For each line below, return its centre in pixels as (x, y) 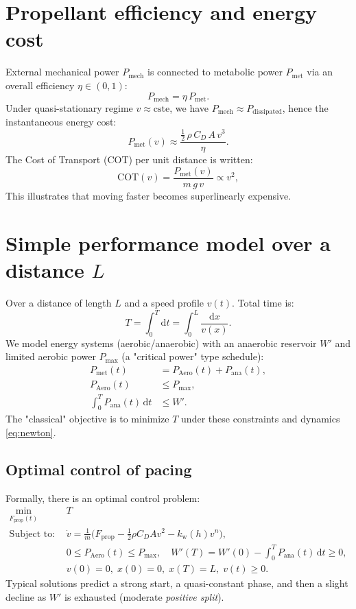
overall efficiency (40, 85)
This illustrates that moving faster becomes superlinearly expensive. (149, 196)
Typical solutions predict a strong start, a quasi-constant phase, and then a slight (177, 583)
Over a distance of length (59, 302)
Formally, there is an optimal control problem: (103, 498)
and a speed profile (164, 302)
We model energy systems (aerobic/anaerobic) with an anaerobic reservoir (161, 343)
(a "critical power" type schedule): (193, 356)
